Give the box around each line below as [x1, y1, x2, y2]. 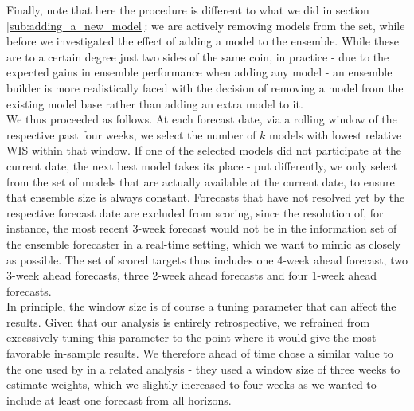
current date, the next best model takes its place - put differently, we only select [6, 157, 398, 174]
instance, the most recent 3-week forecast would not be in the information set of [6, 220, 397, 237]
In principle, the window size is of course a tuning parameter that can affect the [6, 298, 396, 315]
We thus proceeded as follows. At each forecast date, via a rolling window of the [6, 111, 397, 127]
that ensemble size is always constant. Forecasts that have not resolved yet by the [6, 189, 405, 205]
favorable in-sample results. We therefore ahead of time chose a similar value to [6, 345, 393, 362]
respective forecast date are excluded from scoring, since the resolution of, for [6, 204, 384, 221]
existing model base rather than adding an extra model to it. [6, 95, 303, 112]
